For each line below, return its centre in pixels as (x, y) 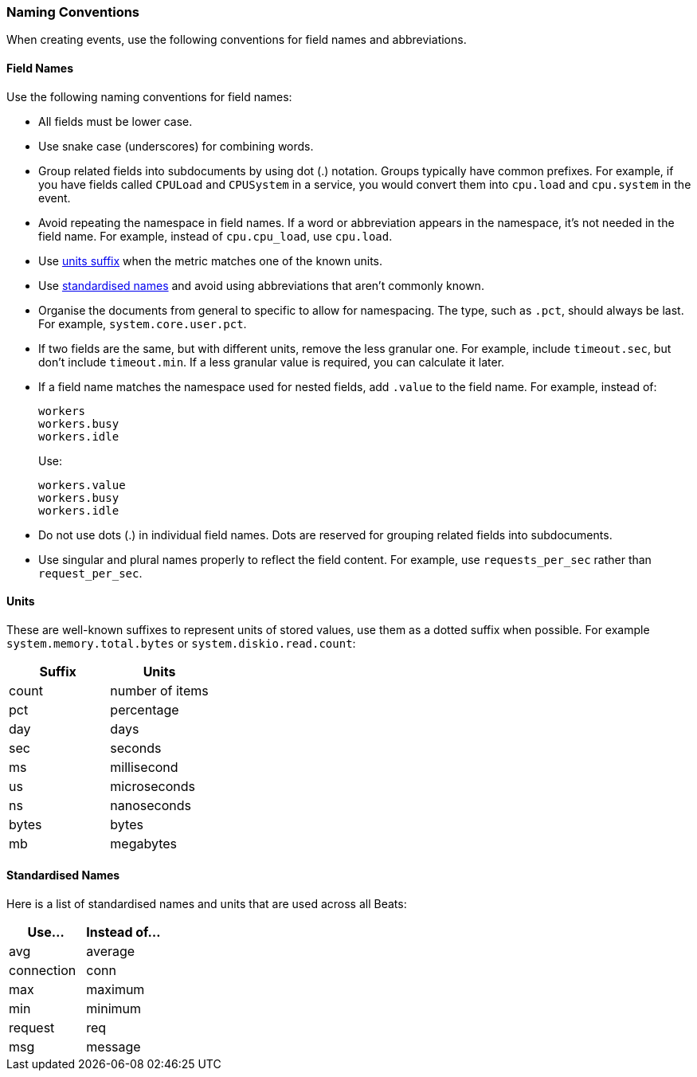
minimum (114, 1009)
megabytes (144, 843)
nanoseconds (151, 805)
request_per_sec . (90, 573)
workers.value (82, 485)
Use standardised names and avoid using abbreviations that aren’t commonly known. (261, 285)
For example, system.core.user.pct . (143, 323)
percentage (145, 709)
